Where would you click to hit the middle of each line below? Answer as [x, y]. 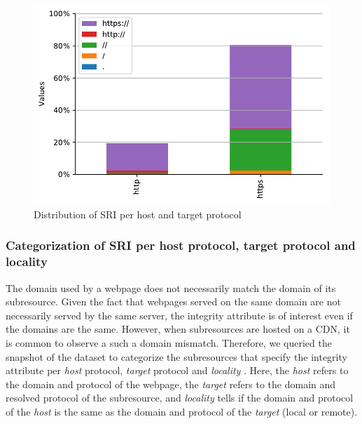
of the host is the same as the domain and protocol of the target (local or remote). [182, 411]
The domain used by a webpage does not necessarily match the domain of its [171, 287]
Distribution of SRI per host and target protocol [138, 214]
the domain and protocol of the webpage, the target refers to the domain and [171, 384]
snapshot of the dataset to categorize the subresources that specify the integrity [176, 356]
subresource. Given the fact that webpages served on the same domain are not [173, 302]
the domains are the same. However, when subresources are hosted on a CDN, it [178, 329]
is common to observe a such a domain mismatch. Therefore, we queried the [169, 343]
